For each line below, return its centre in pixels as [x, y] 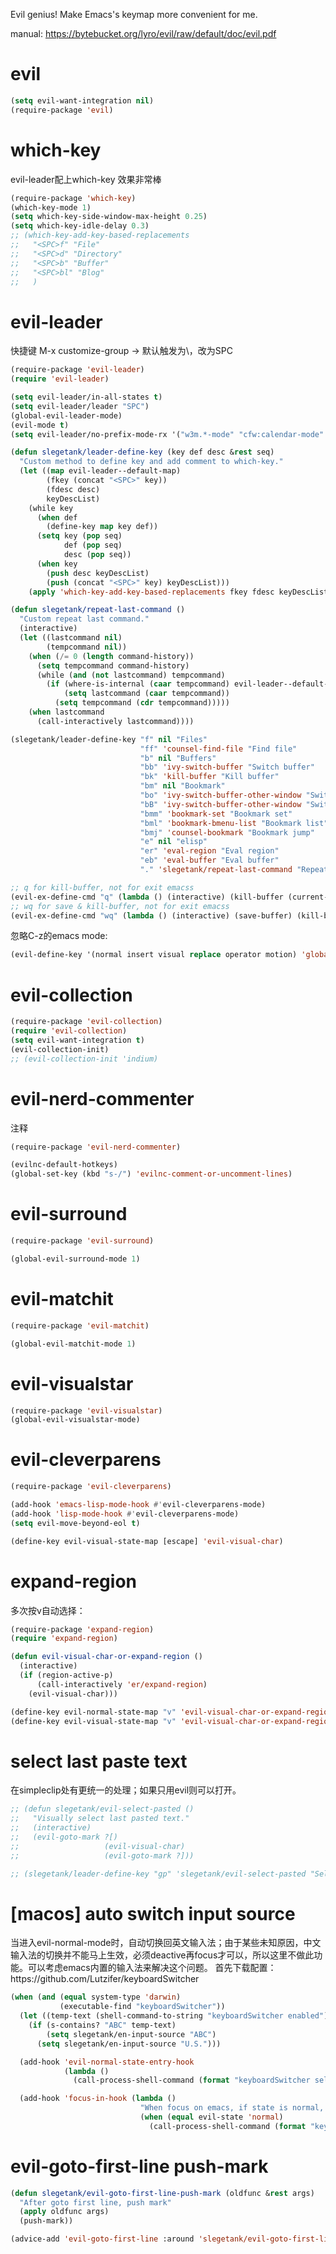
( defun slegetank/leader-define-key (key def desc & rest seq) [142, 452]
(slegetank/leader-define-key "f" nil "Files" [109, 739]
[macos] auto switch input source [153, 1913]
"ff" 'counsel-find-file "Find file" [218, 749]
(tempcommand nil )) [87, 647]
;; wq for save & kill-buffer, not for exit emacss [120, 906]
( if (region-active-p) [66, 1675]
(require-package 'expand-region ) [82, 1629]
